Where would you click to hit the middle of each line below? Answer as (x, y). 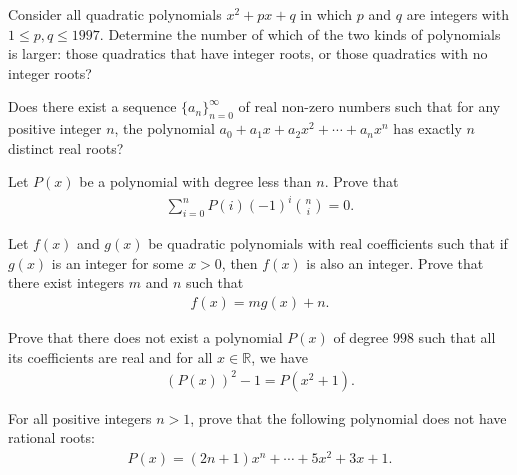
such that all (457, 337)
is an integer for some (117, 262)
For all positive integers (80, 417)
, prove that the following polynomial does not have (348, 417)
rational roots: (51, 437)
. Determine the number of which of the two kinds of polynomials (300, 33)
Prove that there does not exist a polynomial (145, 337)
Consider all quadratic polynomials (115, 14)
